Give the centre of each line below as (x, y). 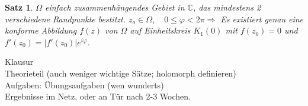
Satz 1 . (19, 7)
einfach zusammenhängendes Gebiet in (115, 7)
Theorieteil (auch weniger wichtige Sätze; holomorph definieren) (121, 73)
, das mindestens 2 (227, 7)
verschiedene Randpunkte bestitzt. (65, 19)
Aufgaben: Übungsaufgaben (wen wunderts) (84, 85)
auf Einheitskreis (160, 30)
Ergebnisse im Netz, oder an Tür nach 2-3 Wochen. (98, 96)
